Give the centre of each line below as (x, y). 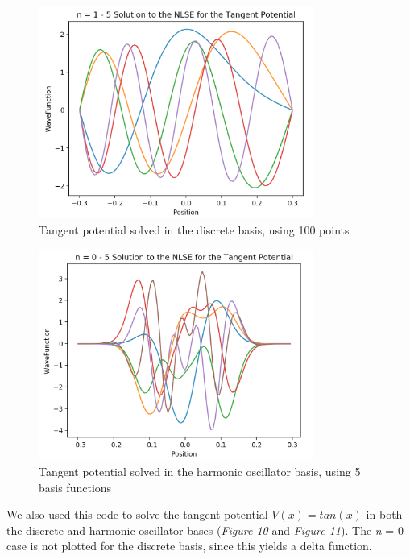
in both (384, 514)
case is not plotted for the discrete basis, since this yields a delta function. (189, 546)
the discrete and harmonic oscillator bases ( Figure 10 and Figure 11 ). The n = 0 (205, 530)
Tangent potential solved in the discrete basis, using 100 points (194, 229)
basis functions (75, 487)
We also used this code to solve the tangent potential (137, 514)
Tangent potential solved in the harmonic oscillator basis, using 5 (200, 471)
